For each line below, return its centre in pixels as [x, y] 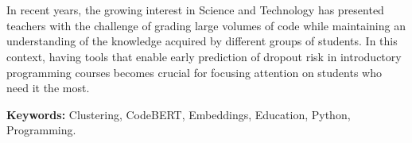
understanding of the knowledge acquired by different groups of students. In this [202, 41]
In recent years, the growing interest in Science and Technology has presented [195, 10]
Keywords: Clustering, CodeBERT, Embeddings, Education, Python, [179, 114]
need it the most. [48, 88]
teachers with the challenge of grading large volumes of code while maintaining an [206, 25]
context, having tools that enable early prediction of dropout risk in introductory [204, 56]
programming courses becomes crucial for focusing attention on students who [194, 72]
